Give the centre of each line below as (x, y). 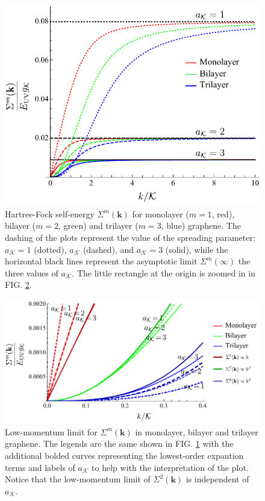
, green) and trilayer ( (98, 226)
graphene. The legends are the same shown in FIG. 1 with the (119, 443)
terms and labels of (40, 467)
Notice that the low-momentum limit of (78, 479)
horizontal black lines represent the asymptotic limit (101, 261)
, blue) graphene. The (201, 226)
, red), (223, 213)
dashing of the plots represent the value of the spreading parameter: (130, 237)
